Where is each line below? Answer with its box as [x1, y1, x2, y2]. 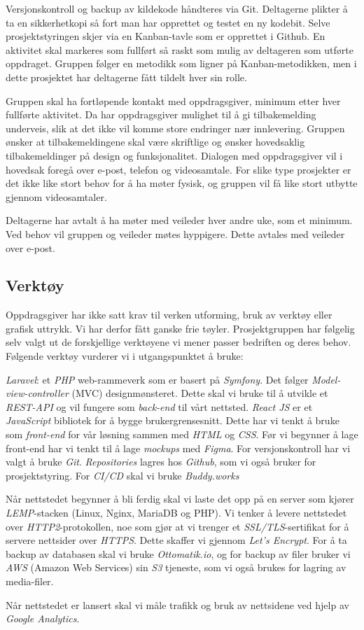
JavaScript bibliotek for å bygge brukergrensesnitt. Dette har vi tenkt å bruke [6, 413, 339, 428]
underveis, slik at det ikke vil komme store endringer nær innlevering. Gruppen [6, 120, 345, 135]
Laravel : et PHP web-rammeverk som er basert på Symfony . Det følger [6, 372, 309, 386]
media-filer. [6, 573, 54, 588]
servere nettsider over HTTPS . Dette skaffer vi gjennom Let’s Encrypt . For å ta [6, 533, 347, 547]
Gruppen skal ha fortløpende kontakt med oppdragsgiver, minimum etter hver [6, 93, 341, 108]
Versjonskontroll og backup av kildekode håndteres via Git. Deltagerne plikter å [6, 1, 348, 15]
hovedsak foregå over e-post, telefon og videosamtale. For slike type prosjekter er [6, 162, 351, 176]
